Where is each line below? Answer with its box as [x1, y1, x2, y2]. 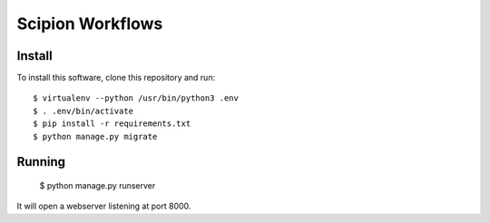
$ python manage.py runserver [39, 180, 156, 191]
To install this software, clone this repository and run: [16, 73, 216, 83]
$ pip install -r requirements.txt [33, 119, 191, 129]
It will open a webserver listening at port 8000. [16, 200, 191, 212]
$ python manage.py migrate [33, 131, 158, 141]
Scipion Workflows [16, 14, 163, 34]
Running [16, 154, 66, 170]
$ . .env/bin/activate [33, 105, 134, 116]
